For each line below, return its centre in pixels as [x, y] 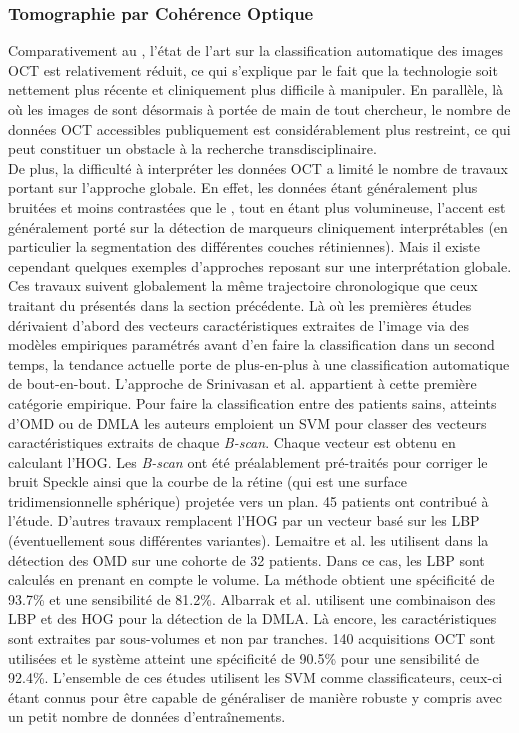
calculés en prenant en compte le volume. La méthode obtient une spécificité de [251, 579]
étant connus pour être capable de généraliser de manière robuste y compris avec [255, 696]
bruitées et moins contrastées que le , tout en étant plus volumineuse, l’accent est [257, 206]
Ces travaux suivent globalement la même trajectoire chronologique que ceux [243, 285]
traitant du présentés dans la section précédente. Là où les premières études [240, 304]
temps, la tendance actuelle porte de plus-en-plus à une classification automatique [259, 363]
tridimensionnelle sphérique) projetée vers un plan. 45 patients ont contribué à [248, 500]
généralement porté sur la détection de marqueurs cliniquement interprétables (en [258, 226]
